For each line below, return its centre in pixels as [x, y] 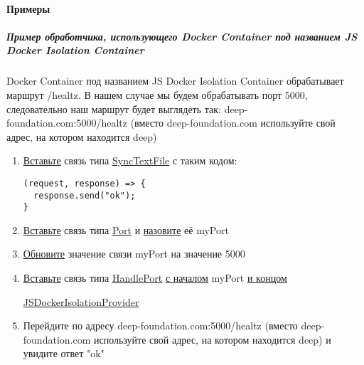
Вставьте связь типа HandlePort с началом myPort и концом [155, 278]
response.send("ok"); [85, 195]
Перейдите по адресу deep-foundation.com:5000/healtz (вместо [160, 326]
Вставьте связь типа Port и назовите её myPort [126, 229]
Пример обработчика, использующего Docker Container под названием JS [182, 36]
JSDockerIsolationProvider [81, 301]
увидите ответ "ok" [64, 353]
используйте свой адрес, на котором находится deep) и [212, 339]
